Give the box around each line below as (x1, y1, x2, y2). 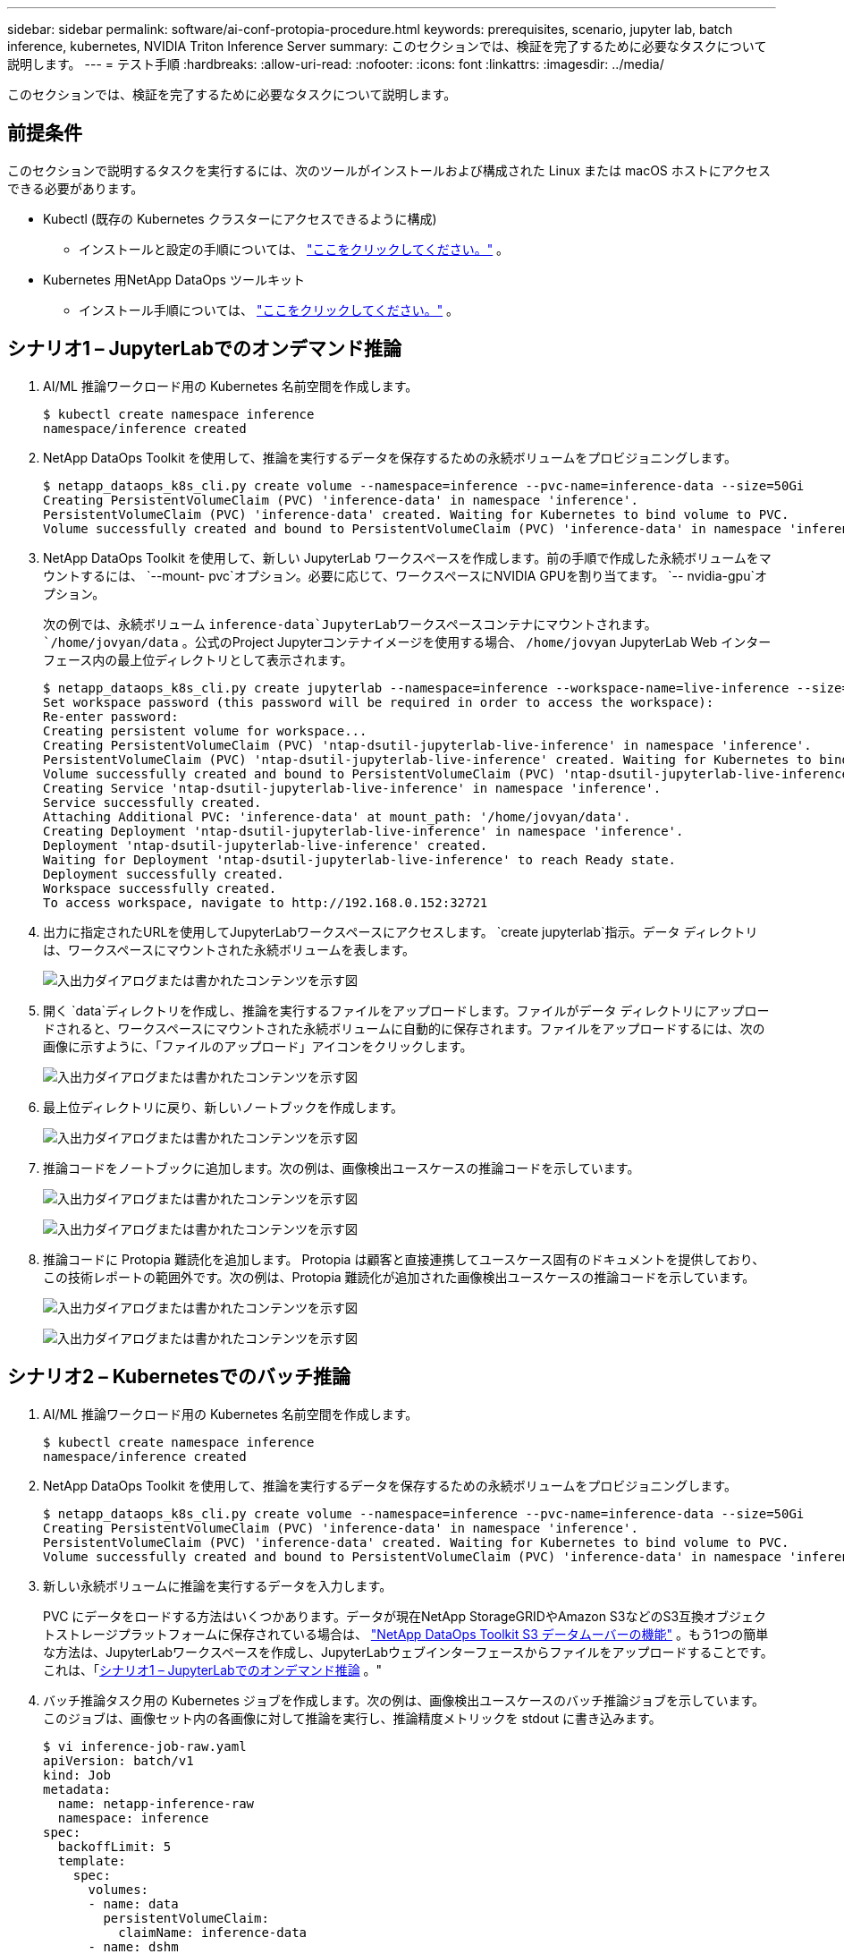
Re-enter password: (43, 709, 179, 724)
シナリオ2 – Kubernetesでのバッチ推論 (7, 1365, 350, 1389)
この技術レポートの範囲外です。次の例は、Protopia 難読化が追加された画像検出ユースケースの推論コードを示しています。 (43, 1269, 755, 1285)
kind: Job (43, 1767, 111, 1782)
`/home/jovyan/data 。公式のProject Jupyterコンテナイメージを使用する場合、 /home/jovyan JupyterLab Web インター (43, 633, 772, 650)
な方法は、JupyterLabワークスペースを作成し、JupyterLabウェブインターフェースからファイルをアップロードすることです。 (43, 1644, 773, 1660)
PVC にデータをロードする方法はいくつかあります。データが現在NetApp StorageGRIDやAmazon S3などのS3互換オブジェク (43, 1608, 767, 1624)
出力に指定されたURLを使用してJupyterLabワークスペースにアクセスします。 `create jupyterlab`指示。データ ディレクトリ (43, 923, 758, 939)
